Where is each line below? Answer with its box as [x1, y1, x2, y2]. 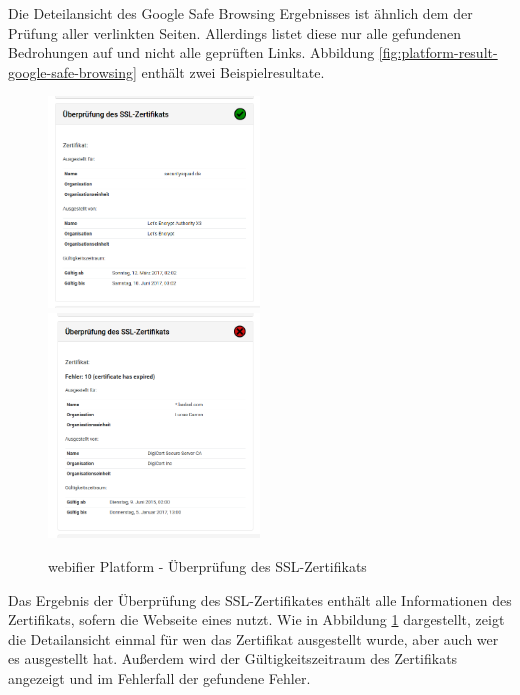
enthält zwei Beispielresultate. [141, 61, 325, 82]
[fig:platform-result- [378, 42, 498, 63]
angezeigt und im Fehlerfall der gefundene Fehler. [8, 667, 311, 688]
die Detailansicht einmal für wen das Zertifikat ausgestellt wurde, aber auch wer [8, 628, 499, 649]
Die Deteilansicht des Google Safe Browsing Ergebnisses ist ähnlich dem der [8, 3, 473, 23]
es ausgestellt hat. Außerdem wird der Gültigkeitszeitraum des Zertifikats [8, 648, 458, 669]
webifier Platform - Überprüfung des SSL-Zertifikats [48, 555, 367, 576]
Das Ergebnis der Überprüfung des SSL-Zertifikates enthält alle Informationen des [8, 589, 512, 610]
